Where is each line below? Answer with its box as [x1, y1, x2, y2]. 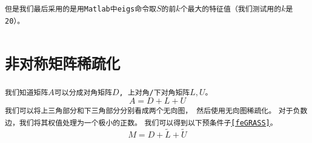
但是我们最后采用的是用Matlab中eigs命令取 [5, 5, 156, 13]
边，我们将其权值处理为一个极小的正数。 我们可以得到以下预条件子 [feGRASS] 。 [5, 118, 277, 127]
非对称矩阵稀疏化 [5, 55, 121, 73]
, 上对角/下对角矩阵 [119, 88, 190, 97]
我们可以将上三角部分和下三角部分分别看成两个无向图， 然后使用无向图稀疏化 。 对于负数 [5, 107, 308, 116]
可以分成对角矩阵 [54, 88, 112, 97]
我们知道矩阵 [5, 88, 48, 97]
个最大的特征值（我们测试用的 [180, 5, 282, 13]
